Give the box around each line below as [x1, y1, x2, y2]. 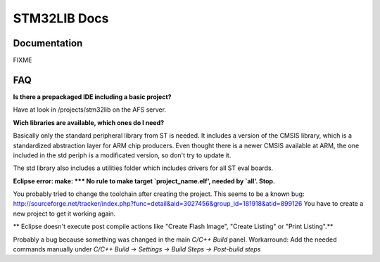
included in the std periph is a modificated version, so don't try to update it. [13, 151, 232, 159]
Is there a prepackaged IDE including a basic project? [13, 92, 172, 101]
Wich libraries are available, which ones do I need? [13, 118, 165, 126]
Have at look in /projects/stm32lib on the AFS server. [13, 105, 167, 114]
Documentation [13, 37, 83, 49]
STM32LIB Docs [13, 11, 109, 26]
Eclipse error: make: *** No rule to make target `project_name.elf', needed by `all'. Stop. [13, 176, 276, 185]
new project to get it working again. [13, 209, 116, 218]
